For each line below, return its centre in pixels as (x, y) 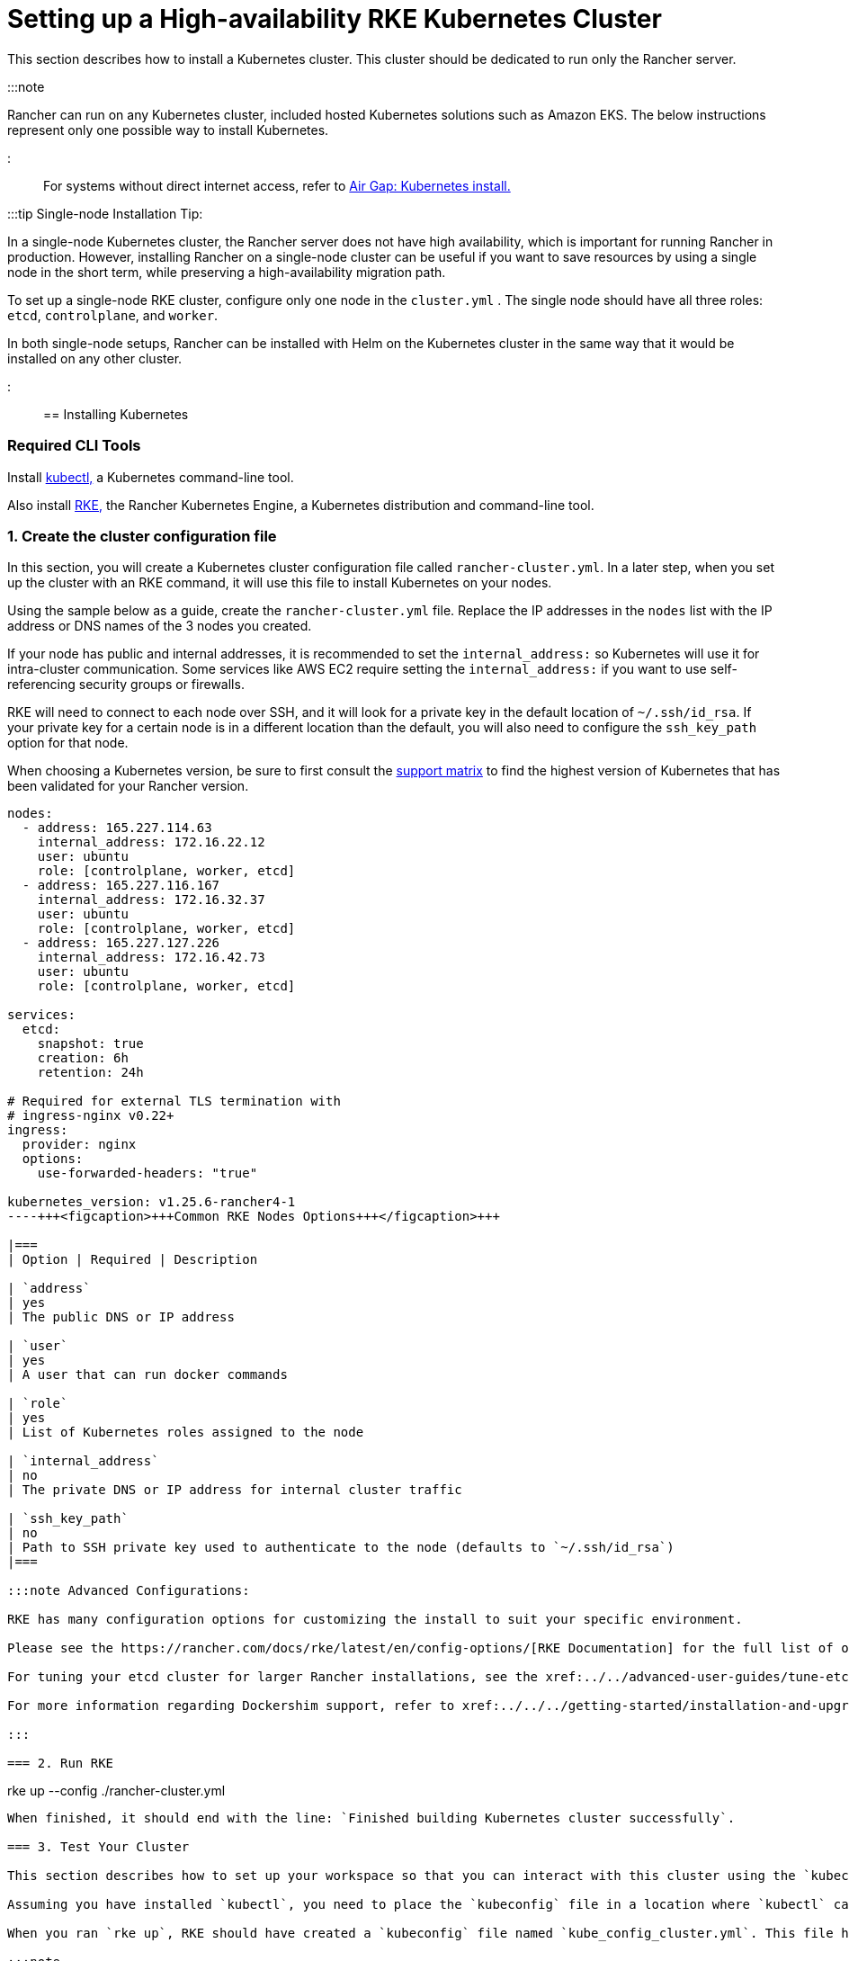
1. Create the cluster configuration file (142, 536)
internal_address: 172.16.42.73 (151, 958)
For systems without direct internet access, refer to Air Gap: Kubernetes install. (277, 185)
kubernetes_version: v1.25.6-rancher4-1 (152, 1202)
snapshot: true (90, 1044)
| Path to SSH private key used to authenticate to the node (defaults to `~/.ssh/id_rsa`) (341, 1548)
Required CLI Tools (74, 446)
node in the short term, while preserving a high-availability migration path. (227, 272)
